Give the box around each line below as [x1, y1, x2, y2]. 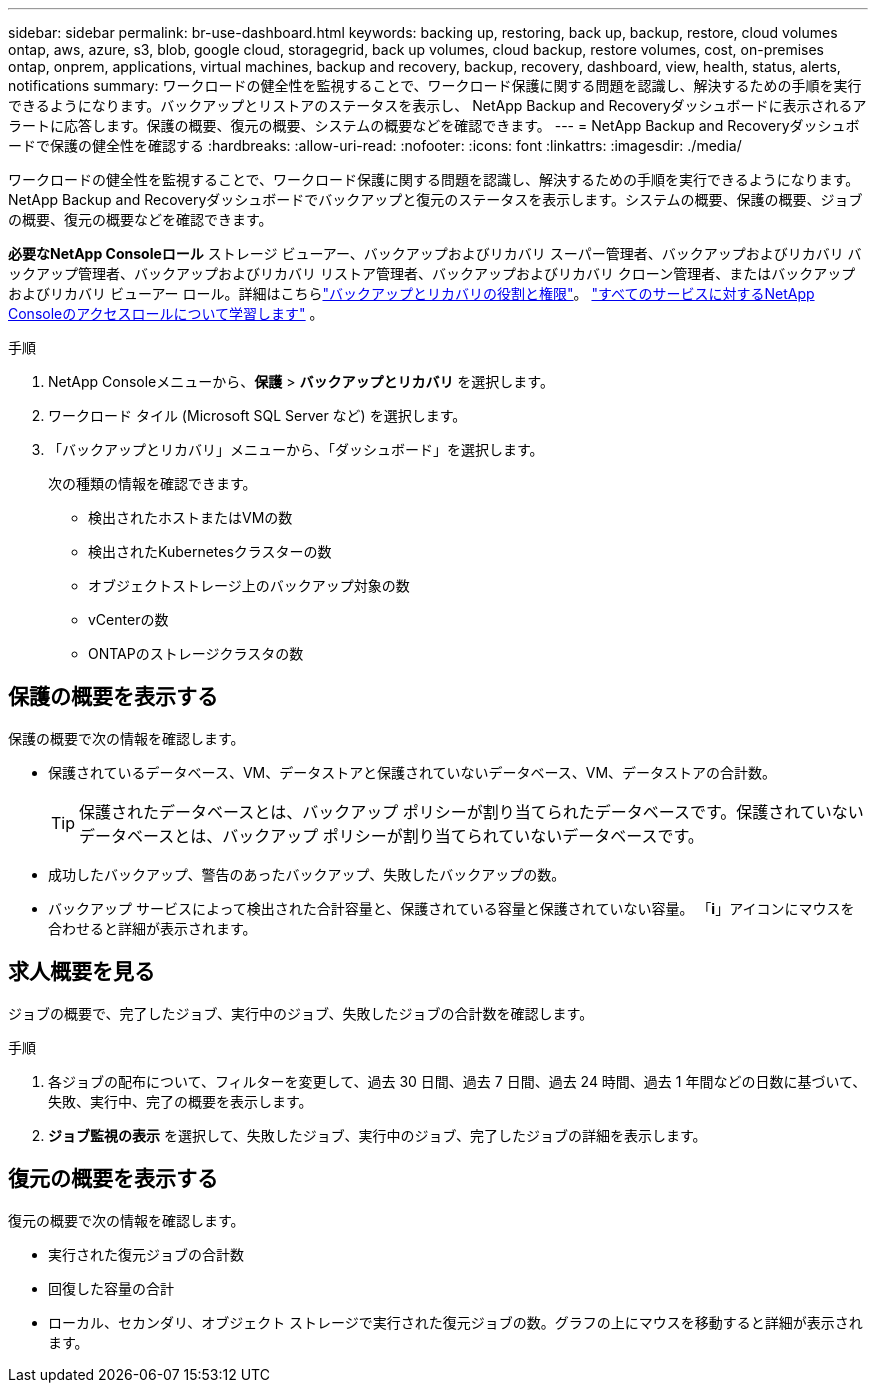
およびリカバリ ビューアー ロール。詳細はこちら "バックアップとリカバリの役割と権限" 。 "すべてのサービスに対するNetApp [8, 285, 815, 302]
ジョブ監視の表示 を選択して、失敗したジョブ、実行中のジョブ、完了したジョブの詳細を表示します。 [48, 1126, 707, 1144]
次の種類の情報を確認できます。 [48, 475, 257, 492]
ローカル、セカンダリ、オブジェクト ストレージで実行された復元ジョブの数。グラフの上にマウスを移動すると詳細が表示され [48, 1313, 863, 1331]
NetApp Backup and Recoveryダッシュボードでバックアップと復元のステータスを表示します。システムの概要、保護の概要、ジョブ [8, 191, 863, 208]
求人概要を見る [8, 959, 155, 985]
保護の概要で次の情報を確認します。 [8, 729, 245, 747]
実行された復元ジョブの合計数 [48, 1245, 244, 1263]
